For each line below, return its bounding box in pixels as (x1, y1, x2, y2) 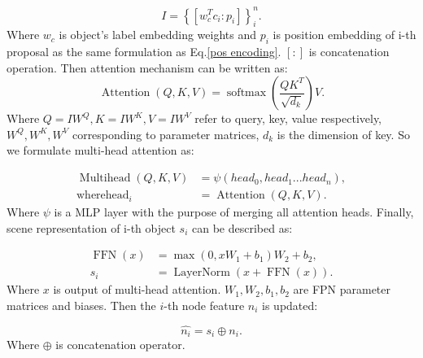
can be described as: (191, 219, 293, 236)
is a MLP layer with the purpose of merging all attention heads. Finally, (54, 203, 414, 220)
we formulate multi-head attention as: (7, 142, 194, 159)
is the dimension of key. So (277, 125, 410, 142)
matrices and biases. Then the (7, 296, 156, 313)
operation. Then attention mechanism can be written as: (7, 59, 288, 76)
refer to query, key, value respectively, (194, 110, 382, 127)
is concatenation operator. (55, 336, 185, 353)
